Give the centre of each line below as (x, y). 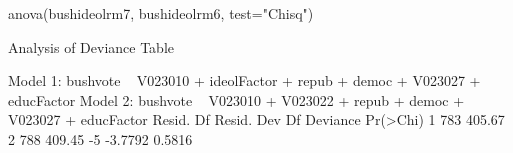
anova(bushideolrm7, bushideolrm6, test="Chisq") (161, 13)
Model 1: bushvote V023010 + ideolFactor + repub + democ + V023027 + (244, 80)
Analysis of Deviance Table (91, 46)
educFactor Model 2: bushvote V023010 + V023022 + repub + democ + (236, 99)
